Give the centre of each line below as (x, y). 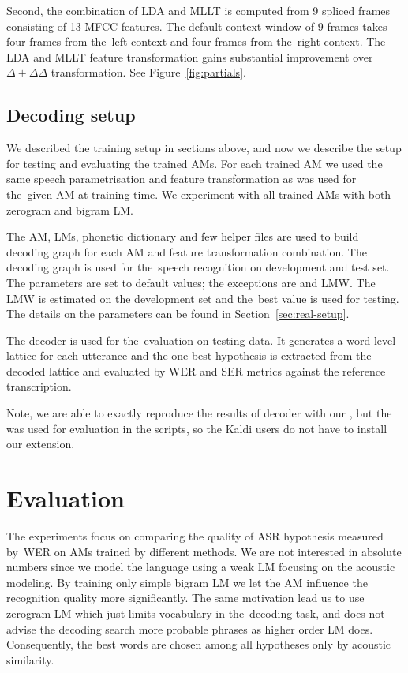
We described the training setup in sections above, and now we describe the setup (204, 148)
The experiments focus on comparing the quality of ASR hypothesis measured (195, 535)
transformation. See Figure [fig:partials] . (148, 72)
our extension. (41, 444)
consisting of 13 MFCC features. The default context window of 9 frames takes (197, 26)
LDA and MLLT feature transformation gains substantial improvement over (190, 56)
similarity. (30, 659)
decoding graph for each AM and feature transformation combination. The (187, 251)
